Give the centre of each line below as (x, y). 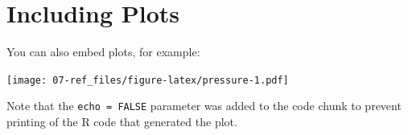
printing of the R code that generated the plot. (122, 122)
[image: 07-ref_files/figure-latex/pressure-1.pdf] (148, 80)
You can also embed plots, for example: (103, 52)
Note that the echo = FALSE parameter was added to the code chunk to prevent (204, 106)
